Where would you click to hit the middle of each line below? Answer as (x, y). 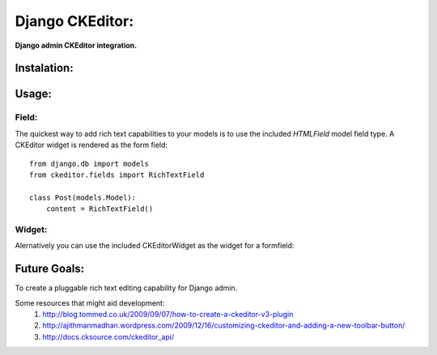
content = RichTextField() (100, 209)
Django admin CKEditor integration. (76, 45)
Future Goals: (50, 269)
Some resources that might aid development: (90, 302)
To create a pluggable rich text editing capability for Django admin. (126, 288)
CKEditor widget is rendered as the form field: (91, 145)
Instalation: (44, 68)
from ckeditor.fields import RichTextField (117, 175)
